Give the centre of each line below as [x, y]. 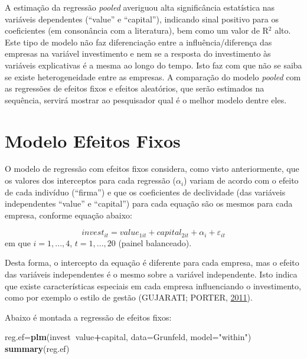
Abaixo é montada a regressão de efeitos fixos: [88, 317]
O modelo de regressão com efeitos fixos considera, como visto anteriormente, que [152, 169]
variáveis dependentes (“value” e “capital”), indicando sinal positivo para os [142, 19]
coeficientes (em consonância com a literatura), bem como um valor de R [137, 30]
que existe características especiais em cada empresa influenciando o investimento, [153, 285]
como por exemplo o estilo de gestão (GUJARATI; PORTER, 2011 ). [129, 297]
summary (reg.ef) [37, 349]
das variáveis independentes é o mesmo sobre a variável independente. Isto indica [151, 274]
